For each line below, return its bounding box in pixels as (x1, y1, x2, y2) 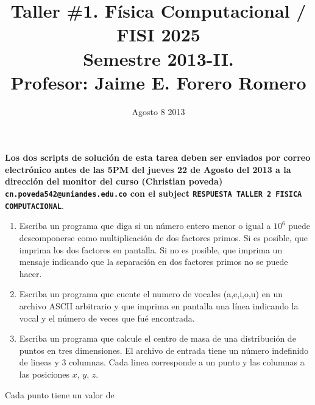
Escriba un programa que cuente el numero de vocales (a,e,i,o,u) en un (19, 287, 283, 300)
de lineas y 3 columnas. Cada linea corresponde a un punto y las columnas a (19, 356, 305, 368)
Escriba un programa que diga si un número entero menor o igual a (19, 219, 271, 232)
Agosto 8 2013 (132, 105, 185, 118)
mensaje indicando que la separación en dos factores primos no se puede (19, 255, 288, 268)
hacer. (19, 267, 42, 280)
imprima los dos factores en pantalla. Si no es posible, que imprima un (19, 243, 283, 256)
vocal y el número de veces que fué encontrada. (19, 311, 195, 324)
